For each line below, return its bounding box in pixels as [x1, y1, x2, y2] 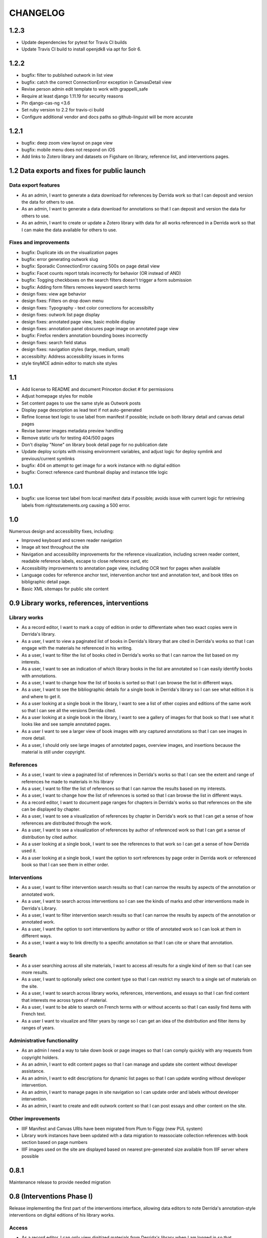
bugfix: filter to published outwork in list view [21, 72, 114, 78]
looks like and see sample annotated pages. [21, 721, 111, 727]
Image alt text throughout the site [21, 544, 89, 550]
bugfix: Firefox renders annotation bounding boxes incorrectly [21, 332, 148, 339]
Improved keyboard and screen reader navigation [21, 537, 122, 543]
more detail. [21, 735, 46, 741]
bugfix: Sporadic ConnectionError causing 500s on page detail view [21, 263, 160, 269]
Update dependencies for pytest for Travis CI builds [21, 40, 127, 46]
